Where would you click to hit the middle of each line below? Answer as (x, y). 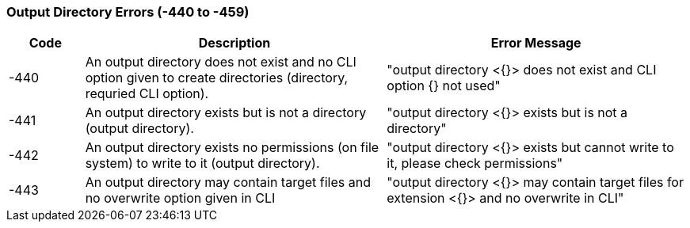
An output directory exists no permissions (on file (232, 148)
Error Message (536, 43)
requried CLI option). (147, 94)
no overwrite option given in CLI (180, 198)
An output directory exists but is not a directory (226, 113)
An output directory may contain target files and (228, 182)
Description (234, 43)
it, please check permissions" (475, 163)
